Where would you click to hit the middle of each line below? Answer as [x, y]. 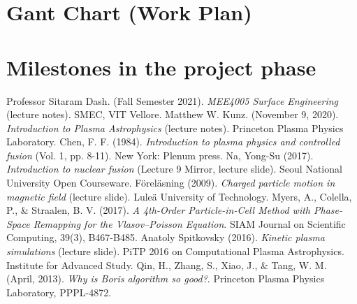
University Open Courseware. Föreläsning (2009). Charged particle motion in [171, 183]
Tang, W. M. [299, 265]
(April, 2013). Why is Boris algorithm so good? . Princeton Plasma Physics [166, 278]
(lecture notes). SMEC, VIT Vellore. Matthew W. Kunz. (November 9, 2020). [173, 114]
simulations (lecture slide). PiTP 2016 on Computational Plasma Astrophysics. [175, 251]
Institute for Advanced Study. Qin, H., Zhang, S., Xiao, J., [132, 265]
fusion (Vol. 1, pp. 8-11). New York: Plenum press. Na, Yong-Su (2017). [160, 155]
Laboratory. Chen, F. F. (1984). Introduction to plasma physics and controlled [173, 142]
